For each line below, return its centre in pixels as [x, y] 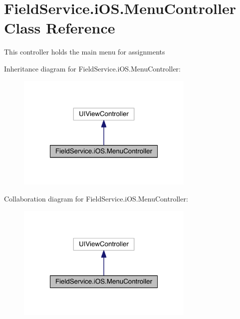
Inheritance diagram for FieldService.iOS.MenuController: [92, 68]
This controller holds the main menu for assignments [85, 52]
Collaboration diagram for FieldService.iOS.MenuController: [96, 199]
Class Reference [60, 28]
